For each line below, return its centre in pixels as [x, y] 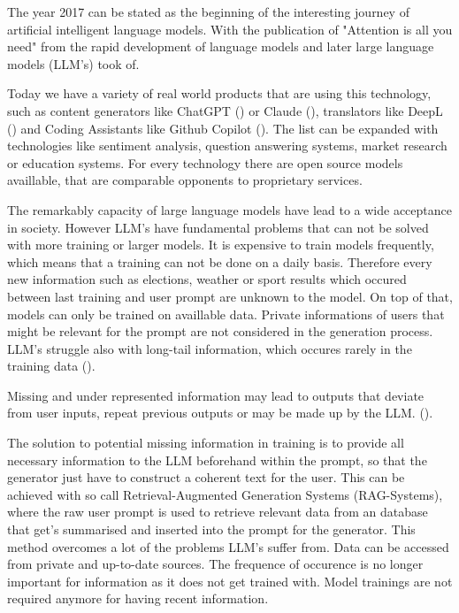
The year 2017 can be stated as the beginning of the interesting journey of [208, 11]
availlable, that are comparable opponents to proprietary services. [185, 180]
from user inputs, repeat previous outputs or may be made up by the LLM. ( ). [220, 413]
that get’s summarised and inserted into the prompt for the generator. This [211, 529]
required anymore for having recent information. [138, 598]
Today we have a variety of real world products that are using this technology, [219, 93]
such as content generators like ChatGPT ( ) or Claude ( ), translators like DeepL [225, 110]
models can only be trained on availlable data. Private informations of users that [226, 314]
